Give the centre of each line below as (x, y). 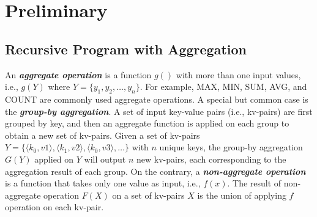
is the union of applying (242, 195)
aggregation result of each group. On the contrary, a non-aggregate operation (155, 171)
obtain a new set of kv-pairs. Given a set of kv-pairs (103, 135)
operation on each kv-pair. (54, 207)
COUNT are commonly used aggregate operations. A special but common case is (157, 99)
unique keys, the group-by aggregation (231, 147)
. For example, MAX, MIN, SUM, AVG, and (223, 86)
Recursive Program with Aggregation (126, 49)
